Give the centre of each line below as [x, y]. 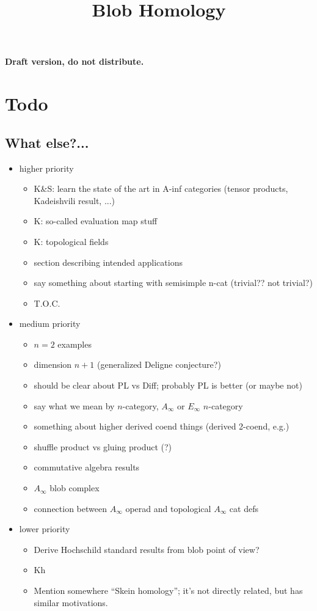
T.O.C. [47, 303]
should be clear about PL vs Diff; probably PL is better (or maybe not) [168, 385]
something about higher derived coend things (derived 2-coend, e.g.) [162, 426]
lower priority [45, 529]
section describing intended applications [108, 262]
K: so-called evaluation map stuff [96, 221]
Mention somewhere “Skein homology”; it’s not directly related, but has [168, 591]
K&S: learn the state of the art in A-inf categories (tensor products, [161, 188]
